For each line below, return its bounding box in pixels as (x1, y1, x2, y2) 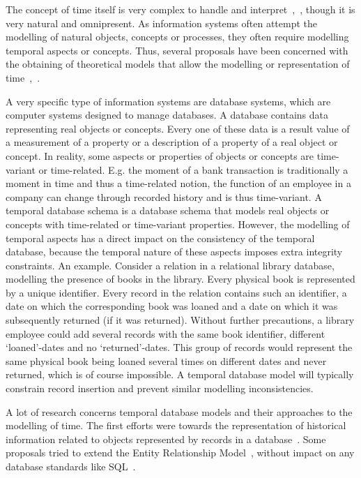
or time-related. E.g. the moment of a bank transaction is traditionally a (38, 162, 348, 177)
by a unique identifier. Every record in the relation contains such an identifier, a (6, 285, 347, 299)
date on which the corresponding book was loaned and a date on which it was (6, 299, 338, 313)
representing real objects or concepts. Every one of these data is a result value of (6, 121, 350, 135)
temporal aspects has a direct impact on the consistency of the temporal (6, 230, 315, 245)
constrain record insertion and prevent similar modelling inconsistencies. (6, 381, 314, 396)
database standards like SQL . (6, 459, 136, 473)
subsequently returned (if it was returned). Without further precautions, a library (6, 313, 355, 327)
